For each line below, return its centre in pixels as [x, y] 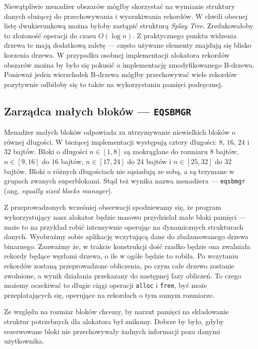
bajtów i [159, 161]
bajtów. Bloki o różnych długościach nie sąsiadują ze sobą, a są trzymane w [119, 171]
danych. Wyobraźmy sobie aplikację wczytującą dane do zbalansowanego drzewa [126, 236]
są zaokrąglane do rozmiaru [166, 151]
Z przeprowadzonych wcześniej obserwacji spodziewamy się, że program [113, 207]
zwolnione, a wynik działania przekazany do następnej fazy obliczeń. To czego [123, 275]
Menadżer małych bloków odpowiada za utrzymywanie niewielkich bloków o [120, 132]
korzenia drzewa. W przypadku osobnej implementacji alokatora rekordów [117, 54]
